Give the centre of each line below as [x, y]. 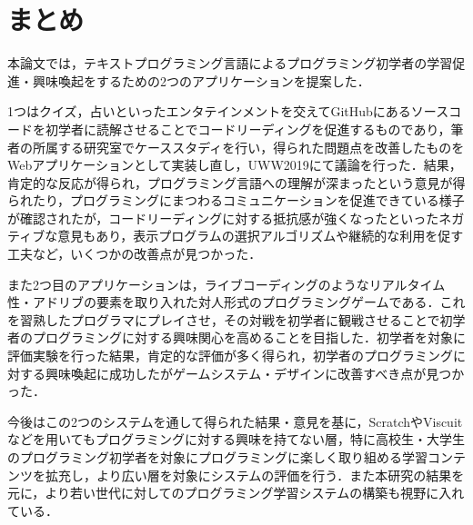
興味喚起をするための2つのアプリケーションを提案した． [201, 80]
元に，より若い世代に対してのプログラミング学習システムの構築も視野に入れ [236, 493]
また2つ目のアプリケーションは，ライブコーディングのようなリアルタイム [226, 284]
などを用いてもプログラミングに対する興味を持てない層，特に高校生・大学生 [236, 439]
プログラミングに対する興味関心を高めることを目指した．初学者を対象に [249, 337]
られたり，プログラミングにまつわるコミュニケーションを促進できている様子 [236, 200]
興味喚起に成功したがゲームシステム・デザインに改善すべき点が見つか [255, 373]
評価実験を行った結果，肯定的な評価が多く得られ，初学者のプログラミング [230, 356]
